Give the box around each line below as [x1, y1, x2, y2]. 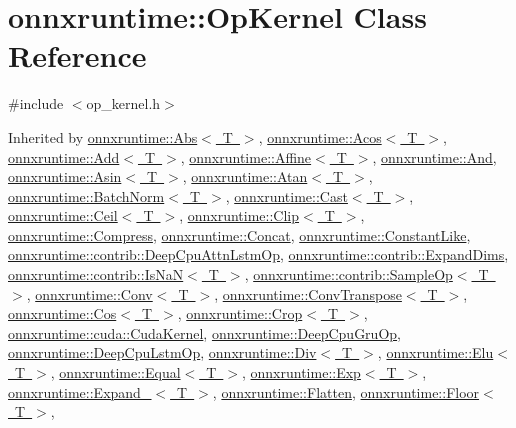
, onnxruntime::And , [372, 146, 497, 167]
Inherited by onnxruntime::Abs [8, 126, 198, 147]
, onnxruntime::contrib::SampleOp [244, 264, 453, 285]
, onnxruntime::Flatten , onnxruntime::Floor [212, 381, 480, 402]
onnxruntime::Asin [8, 166, 122, 187]
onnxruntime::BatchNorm [8, 185, 165, 206]
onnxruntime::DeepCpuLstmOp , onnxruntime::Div [8, 342, 317, 363]
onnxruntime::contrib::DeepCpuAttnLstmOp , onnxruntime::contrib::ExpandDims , [8, 244, 509, 265]
